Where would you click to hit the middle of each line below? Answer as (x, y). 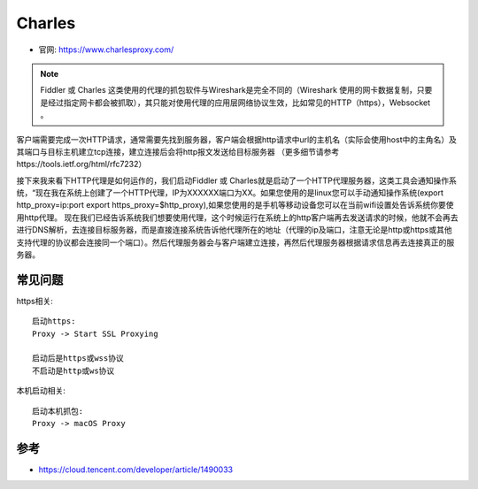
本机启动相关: (41, 391)
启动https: (54, 321)
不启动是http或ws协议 (73, 371)
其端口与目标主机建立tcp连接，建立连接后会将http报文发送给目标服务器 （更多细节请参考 (178, 151)
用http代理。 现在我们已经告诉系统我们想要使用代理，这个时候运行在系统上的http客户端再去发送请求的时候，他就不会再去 (237, 218)
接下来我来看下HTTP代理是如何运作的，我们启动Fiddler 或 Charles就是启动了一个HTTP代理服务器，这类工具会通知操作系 (237, 180)
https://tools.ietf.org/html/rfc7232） (81, 164)
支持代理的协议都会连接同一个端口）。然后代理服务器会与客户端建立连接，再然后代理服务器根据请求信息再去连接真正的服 (235, 242)
